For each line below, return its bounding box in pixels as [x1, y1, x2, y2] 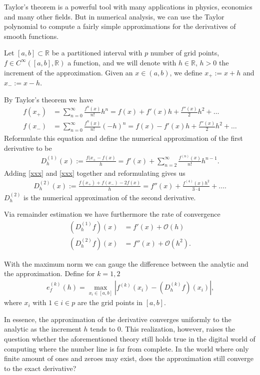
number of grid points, [150, 47, 219, 58]
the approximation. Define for [4, 268, 95, 279]
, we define [169, 67, 202, 77]
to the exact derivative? [4, 363, 76, 373]
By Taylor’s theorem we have [4, 94, 93, 104]
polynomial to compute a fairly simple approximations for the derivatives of [4, 21, 236, 31]
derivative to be [4, 142, 52, 153]
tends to [90, 324, 115, 334]
